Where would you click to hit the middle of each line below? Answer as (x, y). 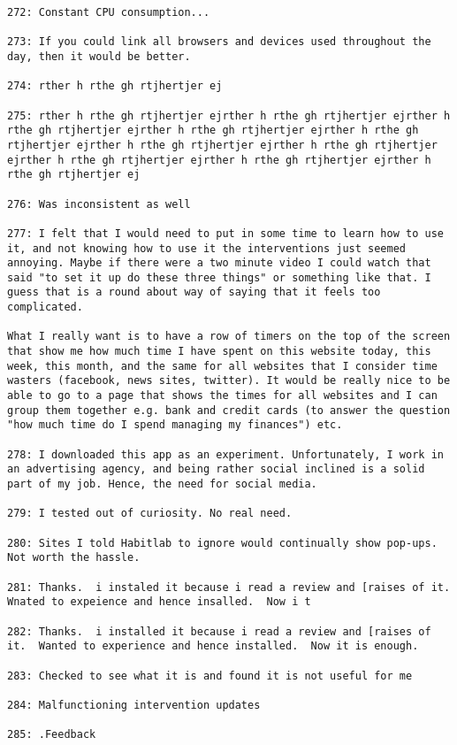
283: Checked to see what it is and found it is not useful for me (210, 676)
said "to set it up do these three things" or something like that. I (219, 277)
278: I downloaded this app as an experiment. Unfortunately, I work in (225, 454)
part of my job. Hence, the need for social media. (162, 484)
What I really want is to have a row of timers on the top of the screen (229, 337)
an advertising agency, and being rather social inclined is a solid (216, 469)
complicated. (45, 307)
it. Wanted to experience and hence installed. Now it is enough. (213, 646)
